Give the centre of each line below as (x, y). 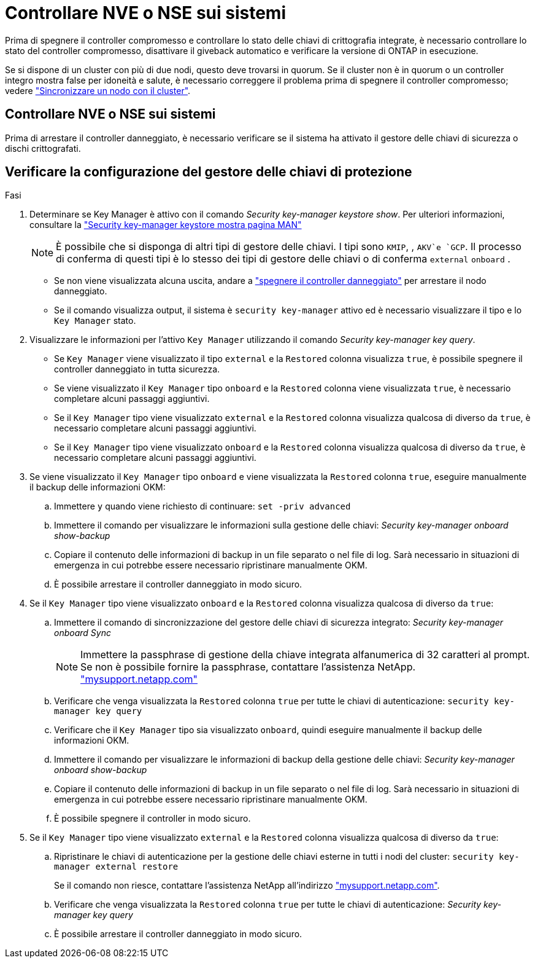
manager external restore (116, 867)
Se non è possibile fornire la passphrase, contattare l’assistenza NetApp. (248, 667)
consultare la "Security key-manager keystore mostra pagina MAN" (166, 225)
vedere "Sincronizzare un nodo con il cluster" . (98, 90)
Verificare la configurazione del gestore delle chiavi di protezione (209, 172)
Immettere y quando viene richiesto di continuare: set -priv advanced (202, 506)
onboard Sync (83, 633)
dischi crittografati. (43, 148)
